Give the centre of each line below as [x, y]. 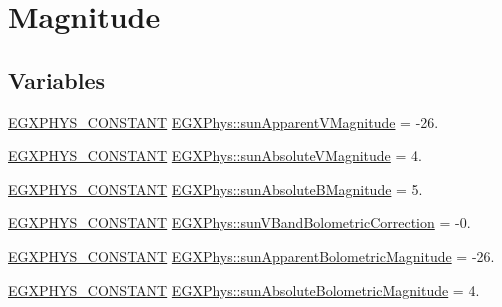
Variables [57, 79]
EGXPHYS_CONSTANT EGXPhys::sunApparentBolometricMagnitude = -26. [251, 255]
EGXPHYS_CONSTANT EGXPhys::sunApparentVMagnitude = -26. [223, 121]
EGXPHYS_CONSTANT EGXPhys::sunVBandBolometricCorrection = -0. [239, 222]
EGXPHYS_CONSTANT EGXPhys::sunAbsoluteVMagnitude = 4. [215, 155]
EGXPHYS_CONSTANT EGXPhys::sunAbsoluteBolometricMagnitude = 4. [244, 289]
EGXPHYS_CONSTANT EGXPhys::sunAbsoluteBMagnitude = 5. [215, 188]
